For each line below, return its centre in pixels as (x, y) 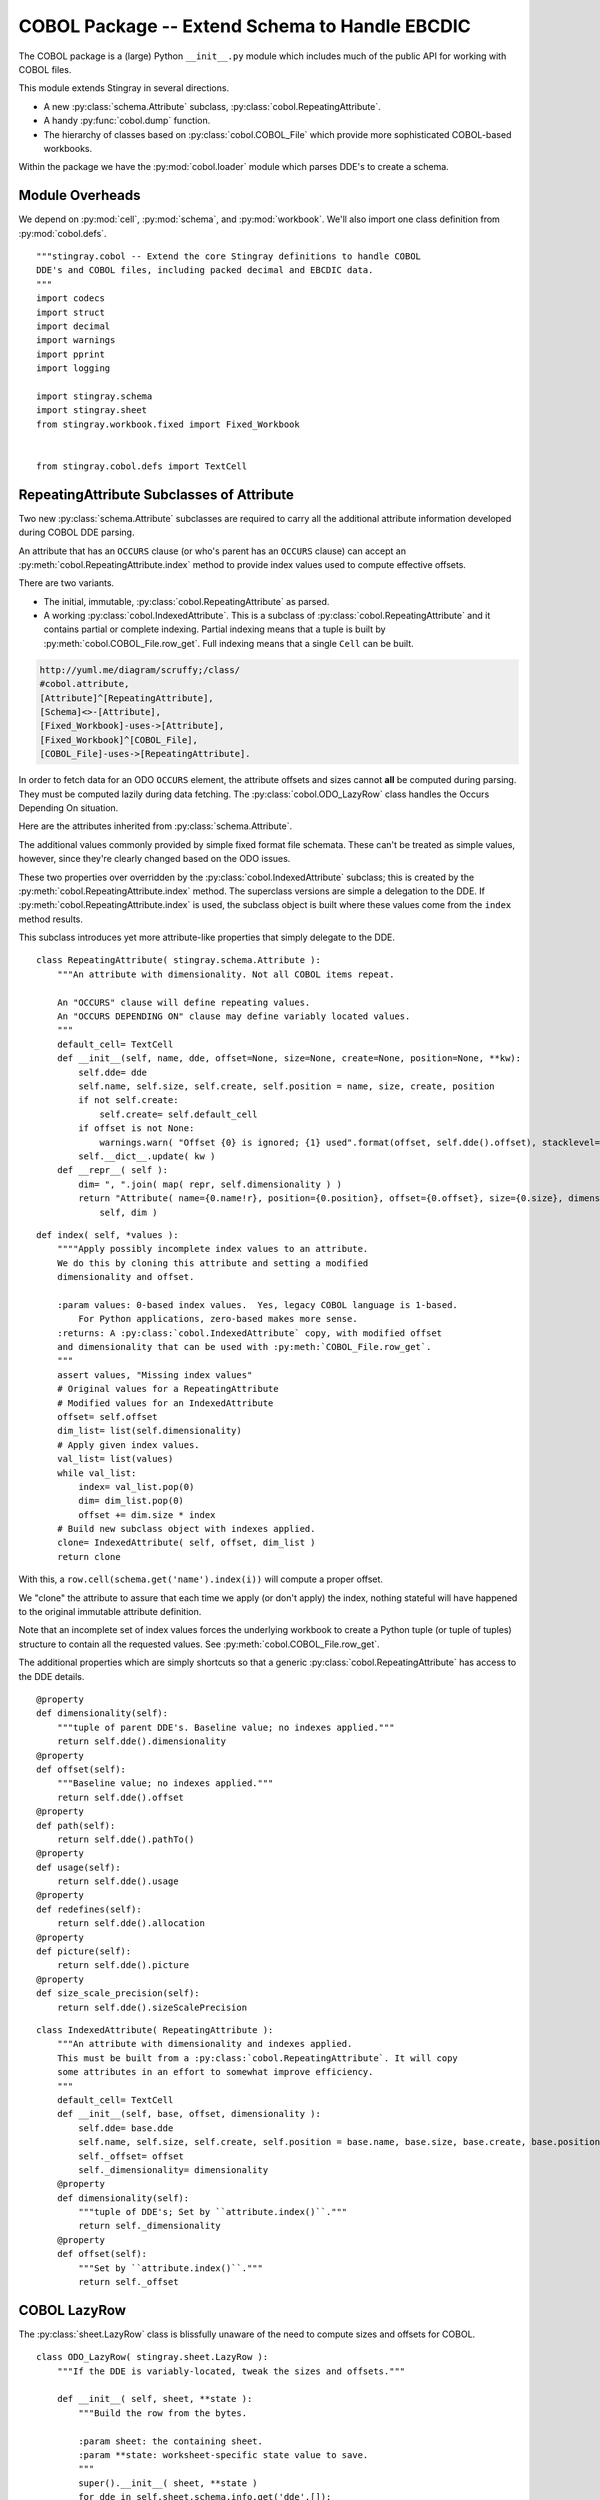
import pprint (70, 354)
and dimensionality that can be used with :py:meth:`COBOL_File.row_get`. (244, 1347)
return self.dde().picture (123, 1965)
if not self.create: (128, 1100)
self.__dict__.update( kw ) (147, 1156)
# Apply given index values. (128, 1444)
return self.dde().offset (120, 1797)
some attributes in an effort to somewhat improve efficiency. (215, 2072)
